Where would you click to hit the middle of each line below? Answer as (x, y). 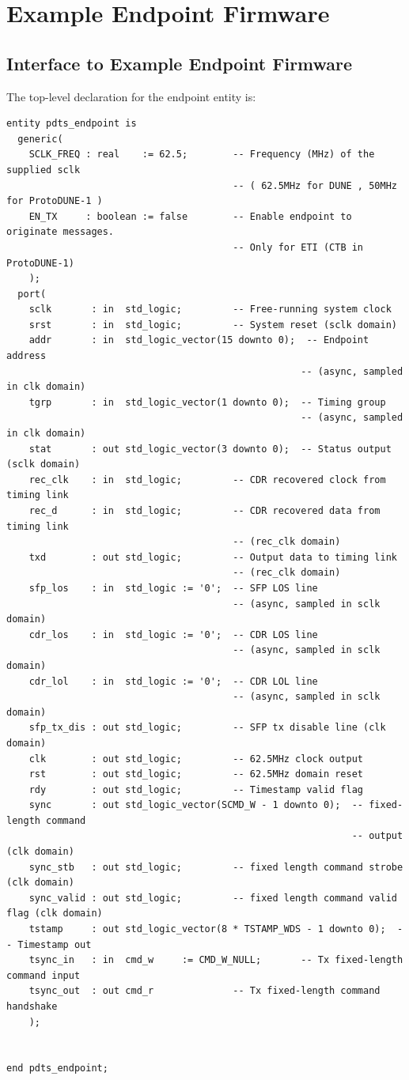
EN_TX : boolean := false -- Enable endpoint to (190, 216)
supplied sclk (44, 170)
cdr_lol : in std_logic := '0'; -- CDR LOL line (173, 681)
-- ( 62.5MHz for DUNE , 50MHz (315, 185)
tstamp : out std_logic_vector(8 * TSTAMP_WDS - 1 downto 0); (207, 929)
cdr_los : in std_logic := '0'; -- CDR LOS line (173, 634)
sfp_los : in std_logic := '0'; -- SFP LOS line (173, 588)
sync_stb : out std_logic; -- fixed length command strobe (216, 867)
